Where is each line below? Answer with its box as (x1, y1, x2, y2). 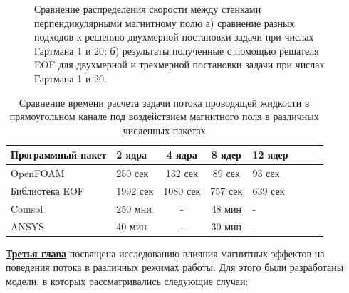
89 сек (212, 166, 240, 181)
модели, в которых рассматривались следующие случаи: (6, 274, 249, 288)
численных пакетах (123, 122, 206, 137)
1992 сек (116, 183, 154, 198)
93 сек (252, 166, 280, 181)
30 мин (211, 218, 242, 233)
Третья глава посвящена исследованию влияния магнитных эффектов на (6, 245, 325, 260)
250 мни (116, 201, 152, 215)
